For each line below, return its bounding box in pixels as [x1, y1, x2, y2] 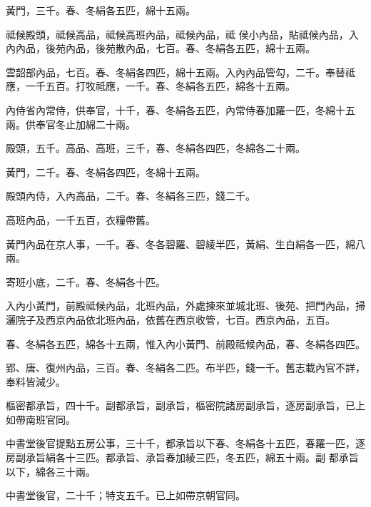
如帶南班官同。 [6, 411, 76, 426]
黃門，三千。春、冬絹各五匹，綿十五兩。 [6, 3, 195, 17]
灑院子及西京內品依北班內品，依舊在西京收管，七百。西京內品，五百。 [6, 312, 335, 327]
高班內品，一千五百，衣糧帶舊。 [6, 212, 156, 227]
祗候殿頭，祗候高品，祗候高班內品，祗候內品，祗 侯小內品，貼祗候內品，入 [6, 26, 359, 41]
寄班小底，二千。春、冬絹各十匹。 [6, 274, 166, 289]
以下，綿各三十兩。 [6, 464, 96, 478]
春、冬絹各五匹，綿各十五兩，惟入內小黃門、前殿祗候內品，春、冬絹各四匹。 [6, 336, 365, 351]
